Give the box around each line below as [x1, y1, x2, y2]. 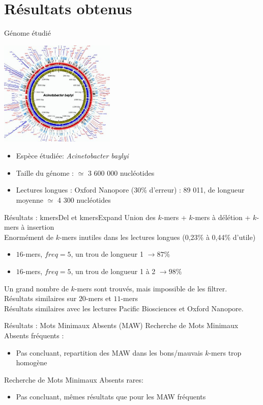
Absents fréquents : [4, 330, 64, 340]
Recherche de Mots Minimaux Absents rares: [4, 374, 143, 385]
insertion [27, 222, 54, 232]
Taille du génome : [16, 167, 74, 178]
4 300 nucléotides [57, 195, 111, 205]
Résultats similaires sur [4, 293, 77, 304]
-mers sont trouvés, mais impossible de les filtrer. [74, 283, 227, 293]
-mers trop [209, 347, 242, 358]
